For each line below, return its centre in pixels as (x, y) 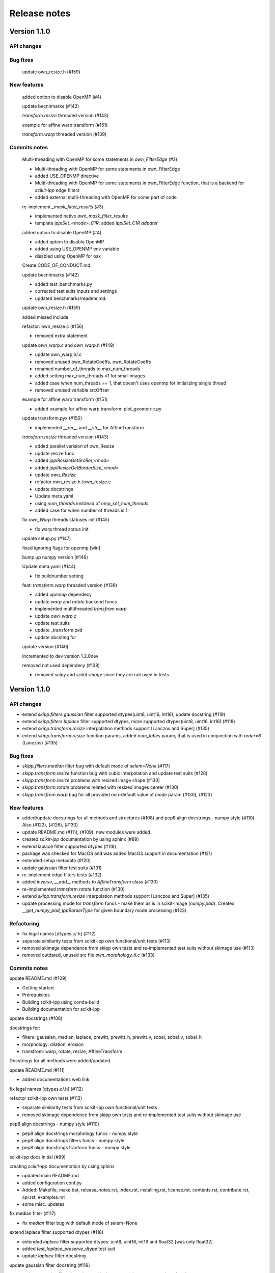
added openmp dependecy (63, 594)
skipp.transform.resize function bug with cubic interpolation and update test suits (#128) (115, 773)
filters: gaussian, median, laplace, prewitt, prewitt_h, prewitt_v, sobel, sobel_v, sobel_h (112, 1037)
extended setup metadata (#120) (57, 861)
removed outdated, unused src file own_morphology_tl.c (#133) (88, 955)
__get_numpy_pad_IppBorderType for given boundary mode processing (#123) (104, 910)
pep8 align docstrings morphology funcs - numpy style (80, 1133)
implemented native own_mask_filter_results (81, 216)
